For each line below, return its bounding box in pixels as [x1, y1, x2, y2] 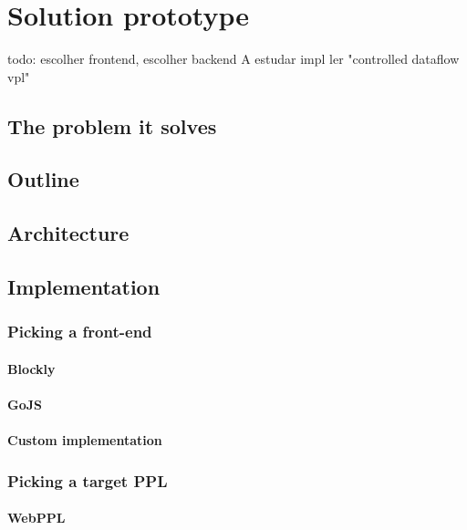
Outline [7, 165, 79, 193]
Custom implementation [7, 431, 162, 450]
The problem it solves [7, 111, 217, 140]
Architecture [7, 219, 130, 247]
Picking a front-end [7, 320, 152, 343]
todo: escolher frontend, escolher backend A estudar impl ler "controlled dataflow [7, 49, 460, 68]
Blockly [7, 359, 56, 378]
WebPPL [7, 508, 66, 527]
